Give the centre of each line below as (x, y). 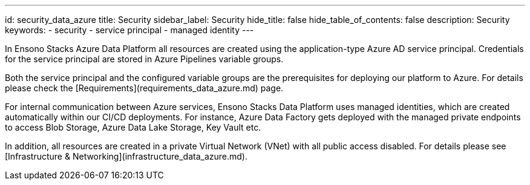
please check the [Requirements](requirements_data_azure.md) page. (144, 88)
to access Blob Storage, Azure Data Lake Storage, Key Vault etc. (133, 127)
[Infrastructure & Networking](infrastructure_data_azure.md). (126, 156)
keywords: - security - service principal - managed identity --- (129, 30)
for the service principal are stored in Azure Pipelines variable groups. (144, 59)
